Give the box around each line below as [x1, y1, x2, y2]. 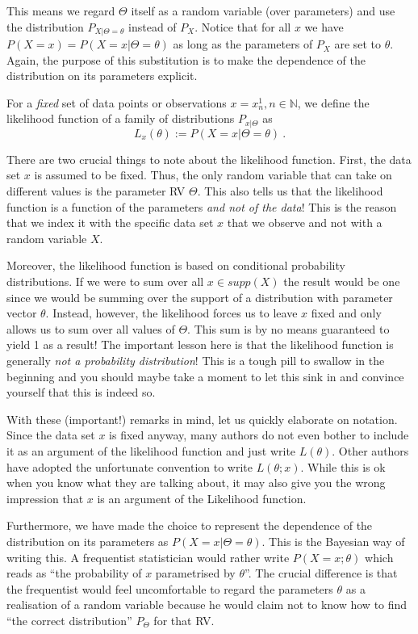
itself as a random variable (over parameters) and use [131, 2, 395, 19]
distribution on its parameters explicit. [6, 67, 198, 84]
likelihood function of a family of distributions [6, 110, 235, 127]
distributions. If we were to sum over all [6, 273, 204, 290]
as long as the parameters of [173, 36, 313, 52]
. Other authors [332, 442, 409, 459]
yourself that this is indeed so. [6, 384, 156, 401]
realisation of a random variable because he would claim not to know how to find [6, 596, 408, 613]
